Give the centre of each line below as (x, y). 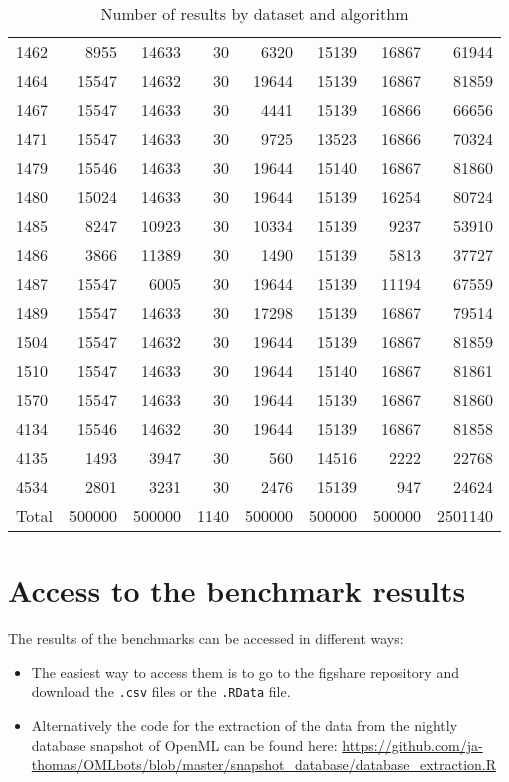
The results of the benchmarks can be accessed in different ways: (206, 638)
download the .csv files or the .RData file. (161, 691)
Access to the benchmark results (237, 590)
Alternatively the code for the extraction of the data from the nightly (244, 724)
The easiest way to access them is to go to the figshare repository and (245, 671)
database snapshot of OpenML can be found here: (184, 744)
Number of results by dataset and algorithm (254, 13)
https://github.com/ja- (412, 744)
